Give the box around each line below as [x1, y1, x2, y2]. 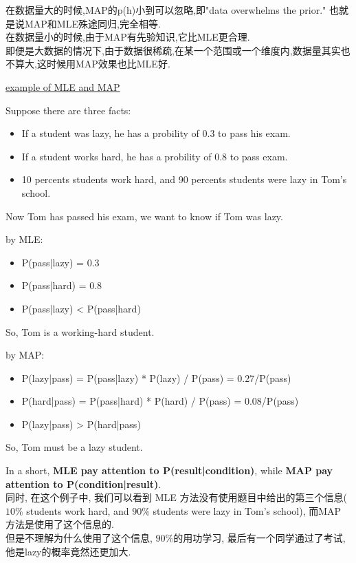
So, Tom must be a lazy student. [5, 440, 143, 454]
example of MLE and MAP [5, 79, 120, 94]
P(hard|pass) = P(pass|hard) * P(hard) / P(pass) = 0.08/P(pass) [21, 394, 299, 408]
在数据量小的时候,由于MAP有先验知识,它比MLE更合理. [5, 30, 250, 44]
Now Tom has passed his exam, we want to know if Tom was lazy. [5, 209, 283, 223]
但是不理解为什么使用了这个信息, [5, 531, 153, 545]
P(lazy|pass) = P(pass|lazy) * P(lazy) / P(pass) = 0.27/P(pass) [21, 370, 291, 385]
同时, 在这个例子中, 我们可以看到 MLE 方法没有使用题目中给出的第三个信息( [5, 490, 347, 504]
